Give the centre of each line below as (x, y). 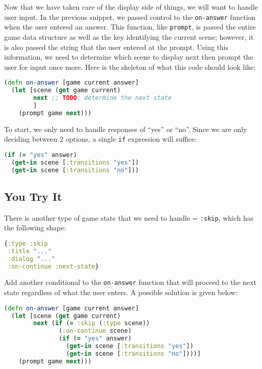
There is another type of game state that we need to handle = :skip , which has (129, 217)
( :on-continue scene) (95, 331)
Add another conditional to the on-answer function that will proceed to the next (130, 282)
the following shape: (35, 228)
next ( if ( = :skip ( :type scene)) (92, 323)
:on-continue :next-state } (53, 266)
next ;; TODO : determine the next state (103, 98)
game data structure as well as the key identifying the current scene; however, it (129, 36)
